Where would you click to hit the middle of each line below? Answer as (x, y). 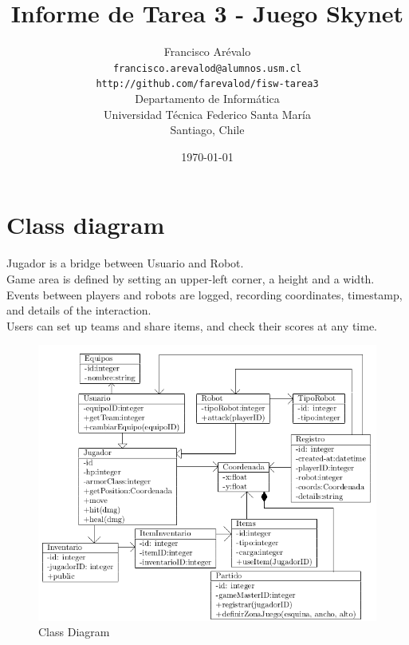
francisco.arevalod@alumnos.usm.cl (207, 68)
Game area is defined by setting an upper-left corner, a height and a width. (191, 278)
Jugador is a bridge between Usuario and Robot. (125, 263)
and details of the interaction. (79, 310)
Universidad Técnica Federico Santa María (207, 114)
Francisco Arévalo (207, 51)
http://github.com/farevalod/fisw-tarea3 (207, 84)
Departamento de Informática (207, 99)
